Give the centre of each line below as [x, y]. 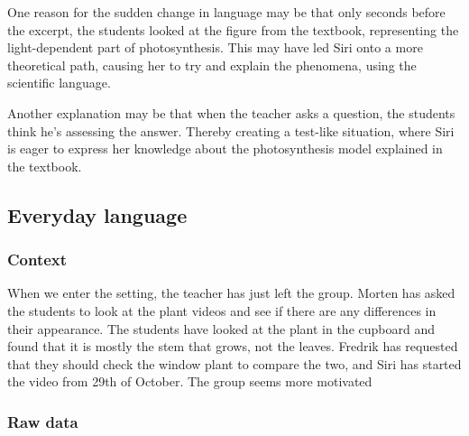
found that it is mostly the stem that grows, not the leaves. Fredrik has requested [233, 346]
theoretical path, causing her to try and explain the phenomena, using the [212, 65]
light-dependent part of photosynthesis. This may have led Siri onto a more [215, 47]
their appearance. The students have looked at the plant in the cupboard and [221, 328]
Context [37, 260]
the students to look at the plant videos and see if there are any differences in [222, 310]
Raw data [43, 421]
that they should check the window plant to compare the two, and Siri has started [234, 363]
